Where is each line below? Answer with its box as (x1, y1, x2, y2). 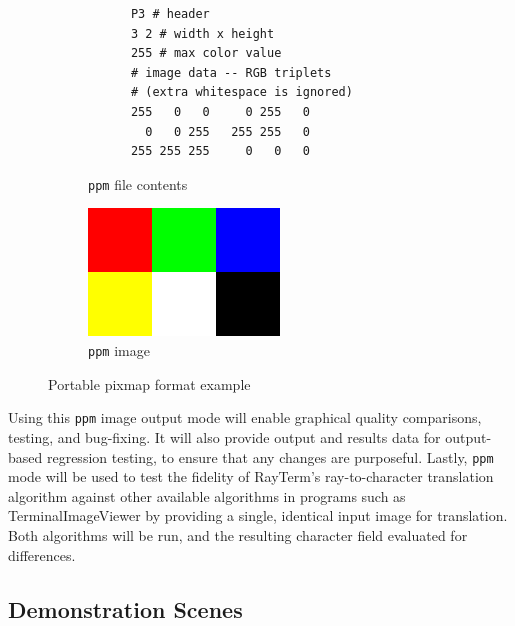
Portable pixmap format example (48, 373, 251, 394)
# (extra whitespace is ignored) (130, 85, 353, 100)
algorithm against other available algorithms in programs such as (8, 485, 406, 506)
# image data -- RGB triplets (130, 65, 332, 80)
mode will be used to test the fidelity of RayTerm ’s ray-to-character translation (8, 466, 494, 487)
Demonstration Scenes (8, 593, 243, 624)
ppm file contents (88, 173, 188, 194)
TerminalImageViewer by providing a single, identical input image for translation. (8, 505, 508, 526)
